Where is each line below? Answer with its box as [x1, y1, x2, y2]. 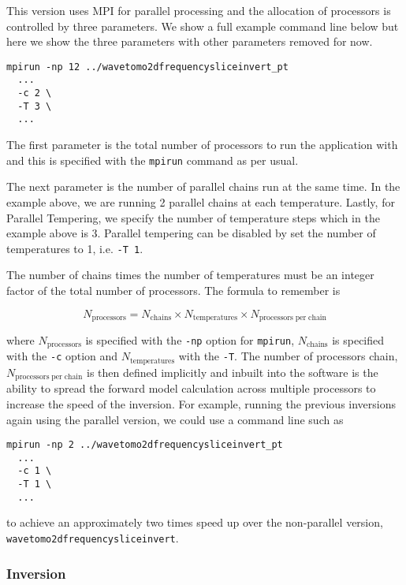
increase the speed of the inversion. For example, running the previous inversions [6, 395, 397, 412]
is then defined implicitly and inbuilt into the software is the [86, 363, 378, 380]
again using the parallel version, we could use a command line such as [6, 411, 344, 427]
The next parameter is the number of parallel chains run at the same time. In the [6, 178, 400, 195]
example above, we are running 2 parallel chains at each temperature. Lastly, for [6, 193, 395, 210]
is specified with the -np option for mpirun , [85, 331, 295, 348]
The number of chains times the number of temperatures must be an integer [6, 266, 374, 283]
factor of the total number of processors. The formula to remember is [6, 281, 341, 298]
